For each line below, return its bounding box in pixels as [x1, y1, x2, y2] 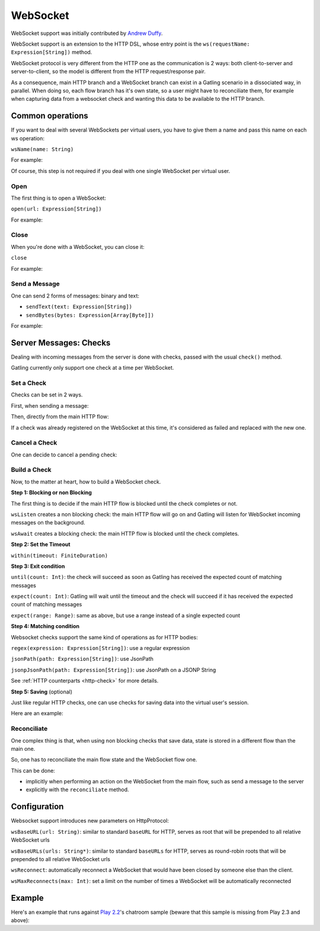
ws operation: [11, 135, 44, 142]
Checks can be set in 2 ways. [11, 391, 83, 398]
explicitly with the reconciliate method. [25, 786, 130, 794]
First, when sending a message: [11, 402, 89, 409]
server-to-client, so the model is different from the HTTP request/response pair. [11, 68, 206, 75]
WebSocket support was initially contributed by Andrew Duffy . [11, 30, 163, 37]
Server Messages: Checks [11, 338, 111, 348]
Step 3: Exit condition [11, 562, 65, 570]
